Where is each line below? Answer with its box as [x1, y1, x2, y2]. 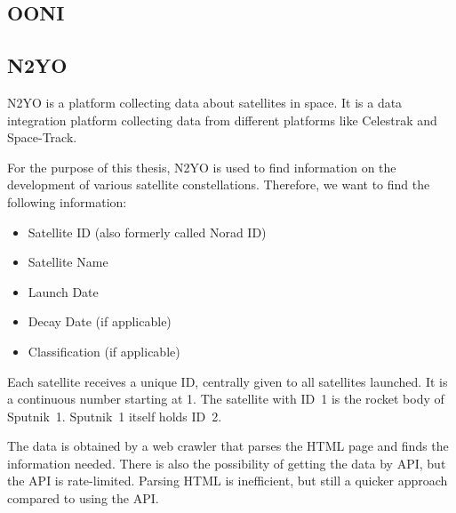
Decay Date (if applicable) [28, 312, 172, 331]
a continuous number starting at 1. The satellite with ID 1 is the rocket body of [7, 389, 444, 408]
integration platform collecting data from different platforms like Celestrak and [7, 110, 437, 129]
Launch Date [28, 282, 99, 301]
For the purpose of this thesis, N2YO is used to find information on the [7, 157, 396, 176]
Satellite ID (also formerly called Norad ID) [28, 222, 267, 241]
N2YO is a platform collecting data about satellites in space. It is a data [7, 92, 403, 111]
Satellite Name [28, 252, 108, 271]
